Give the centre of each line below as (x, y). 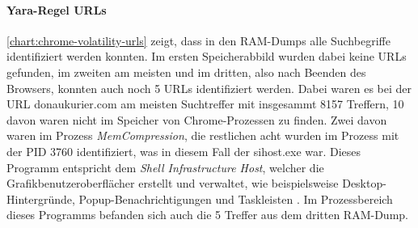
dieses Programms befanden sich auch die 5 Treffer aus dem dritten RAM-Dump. (207, 215)
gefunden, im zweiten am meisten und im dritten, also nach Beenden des (186, 72)
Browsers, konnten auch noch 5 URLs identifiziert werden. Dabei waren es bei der (209, 88)
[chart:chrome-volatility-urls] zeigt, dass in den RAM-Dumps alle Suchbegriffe (198, 40)
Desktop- (364, 183)
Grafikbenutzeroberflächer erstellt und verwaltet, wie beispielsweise (173, 183)
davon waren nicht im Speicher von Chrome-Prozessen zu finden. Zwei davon (197, 119)
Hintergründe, (41, 198)
